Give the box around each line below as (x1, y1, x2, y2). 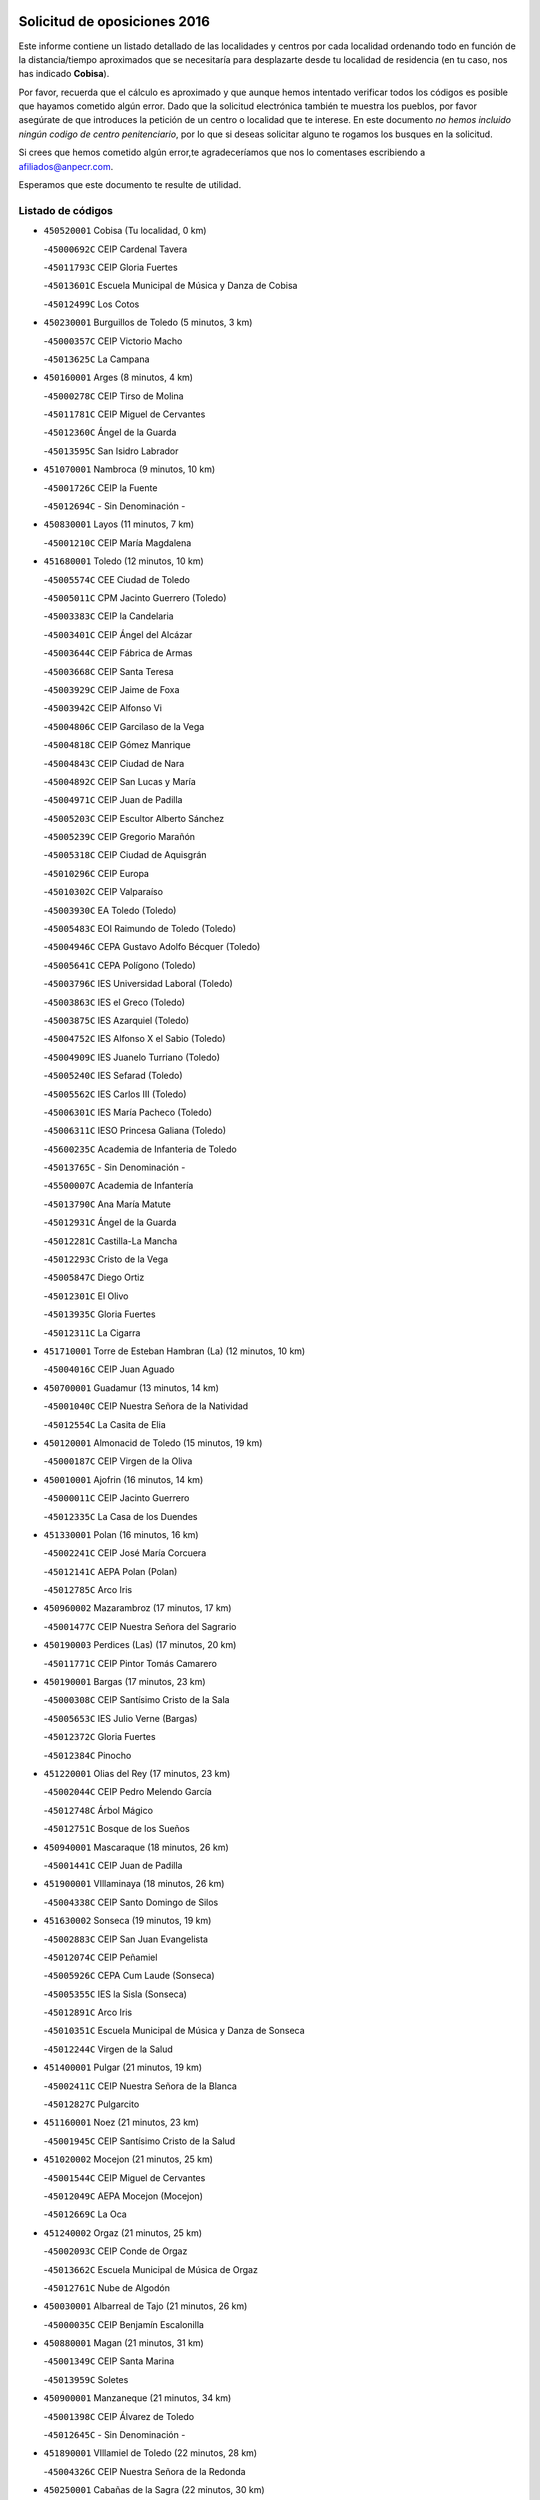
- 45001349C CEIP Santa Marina (43, 2355, 175, 2367)
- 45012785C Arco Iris (43, 1584, 133, 1596)
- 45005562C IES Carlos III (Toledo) (43, 1088, 187, 1100)
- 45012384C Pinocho (43, 1749, 132, 1761)
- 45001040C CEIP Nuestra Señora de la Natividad (43, 1400, 249, 1412)
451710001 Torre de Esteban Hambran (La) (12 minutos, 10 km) (43, 1345, 306, 1357)
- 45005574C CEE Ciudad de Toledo (43, 573, 190, 585)
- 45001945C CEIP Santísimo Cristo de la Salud (43, 2135, 236, 2147)
